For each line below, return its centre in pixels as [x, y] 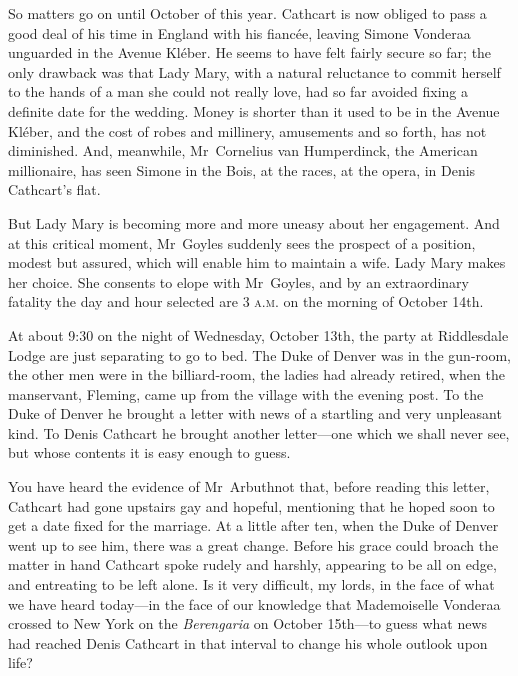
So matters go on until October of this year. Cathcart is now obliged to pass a [247, 13]
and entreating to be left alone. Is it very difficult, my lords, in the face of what [251, 584]
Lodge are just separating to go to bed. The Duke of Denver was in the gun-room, [260, 354]
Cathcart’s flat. [54, 189]
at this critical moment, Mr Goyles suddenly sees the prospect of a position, [242, 242]
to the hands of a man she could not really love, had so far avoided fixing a [238, 91]
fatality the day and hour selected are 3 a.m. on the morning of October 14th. [246, 301]
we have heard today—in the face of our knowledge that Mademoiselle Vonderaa [254, 603]
